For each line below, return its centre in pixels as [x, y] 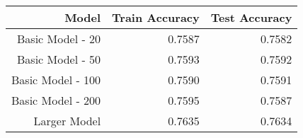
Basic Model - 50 [59, 59]
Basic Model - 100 [56, 80]
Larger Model [67, 121]
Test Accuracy [251, 17]
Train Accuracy [156, 17]
